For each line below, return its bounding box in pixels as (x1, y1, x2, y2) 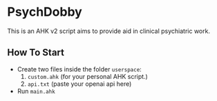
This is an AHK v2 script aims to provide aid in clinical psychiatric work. (7, 27, 211, 35)
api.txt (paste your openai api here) (27, 80, 132, 88)
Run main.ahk (17, 87, 55, 95)
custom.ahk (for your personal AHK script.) (27, 72, 149, 80)
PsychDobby (7, 4, 83, 20)
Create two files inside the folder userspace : (17, 65, 142, 73)
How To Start (7, 47, 64, 58)
